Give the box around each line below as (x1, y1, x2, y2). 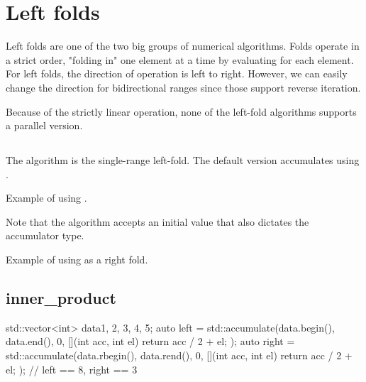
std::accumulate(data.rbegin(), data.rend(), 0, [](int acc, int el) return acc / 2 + (6, 348, 353, 363)
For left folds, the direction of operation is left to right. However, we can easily (6, 66, 348, 81)
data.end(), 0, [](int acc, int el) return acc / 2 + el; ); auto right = (6, 334, 295, 349)
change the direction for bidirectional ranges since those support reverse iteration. (6, 80, 361, 94)
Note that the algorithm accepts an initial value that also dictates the (6, 214, 309, 229)
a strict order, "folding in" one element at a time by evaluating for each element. (6, 52, 354, 67)
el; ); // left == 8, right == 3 (6, 361, 138, 376)
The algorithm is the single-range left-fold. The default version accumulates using (6, 153, 360, 168)
